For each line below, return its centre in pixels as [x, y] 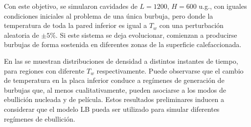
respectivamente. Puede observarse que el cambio [170, 70]
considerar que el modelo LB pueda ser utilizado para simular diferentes [112, 109]
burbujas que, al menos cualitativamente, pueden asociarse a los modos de [115, 89]
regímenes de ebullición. [40, 118]
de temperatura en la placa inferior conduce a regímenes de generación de [114, 80]
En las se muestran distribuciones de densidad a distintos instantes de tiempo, [121, 61]
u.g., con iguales [223, 6]
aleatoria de [22, 35]
